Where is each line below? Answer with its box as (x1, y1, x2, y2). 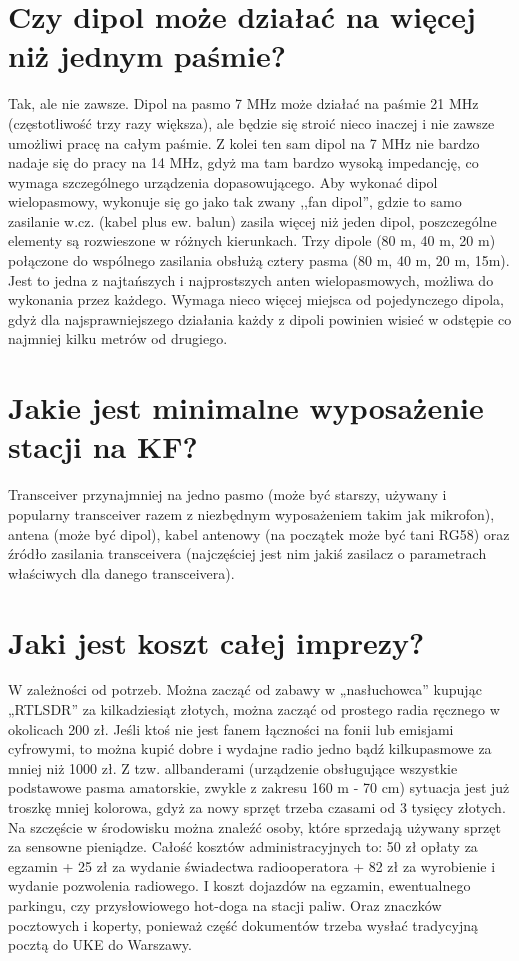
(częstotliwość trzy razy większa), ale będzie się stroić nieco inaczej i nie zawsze (8, 112, 495, 133)
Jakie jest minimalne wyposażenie (8, 387, 484, 428)
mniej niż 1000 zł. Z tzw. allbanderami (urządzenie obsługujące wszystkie (8, 757, 458, 778)
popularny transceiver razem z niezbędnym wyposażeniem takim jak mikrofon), (8, 503, 495, 524)
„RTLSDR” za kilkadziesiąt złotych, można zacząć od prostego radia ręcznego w (8, 699, 500, 720)
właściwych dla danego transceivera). (8, 562, 235, 583)
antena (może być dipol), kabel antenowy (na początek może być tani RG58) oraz (8, 523, 510, 544)
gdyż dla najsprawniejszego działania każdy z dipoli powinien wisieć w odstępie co (8, 308, 512, 329)
